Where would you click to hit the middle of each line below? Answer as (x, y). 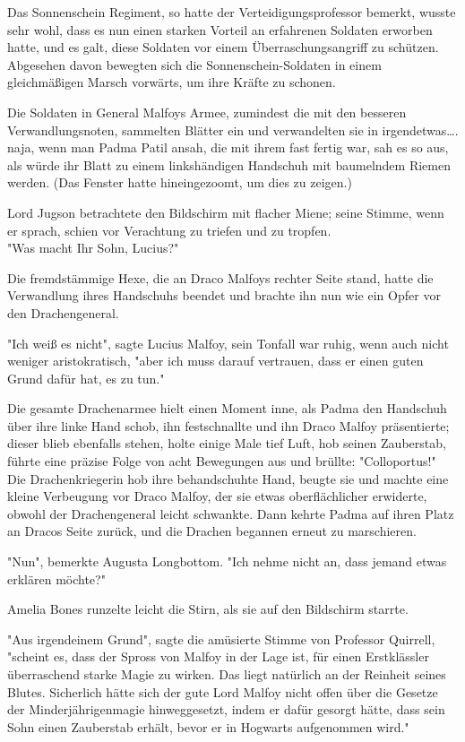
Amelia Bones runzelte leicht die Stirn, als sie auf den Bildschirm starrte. (208, 609)
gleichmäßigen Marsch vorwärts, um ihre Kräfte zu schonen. (172, 82)
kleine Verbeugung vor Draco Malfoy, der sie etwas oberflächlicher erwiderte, (217, 496)
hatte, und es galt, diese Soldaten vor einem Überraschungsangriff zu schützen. (223, 47)
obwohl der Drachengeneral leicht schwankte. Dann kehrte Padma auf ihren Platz (231, 513)
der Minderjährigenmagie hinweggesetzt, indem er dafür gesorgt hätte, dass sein (226, 709)
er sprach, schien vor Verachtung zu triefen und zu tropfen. (169, 230)
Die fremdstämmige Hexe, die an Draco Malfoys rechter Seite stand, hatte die (220, 277)
